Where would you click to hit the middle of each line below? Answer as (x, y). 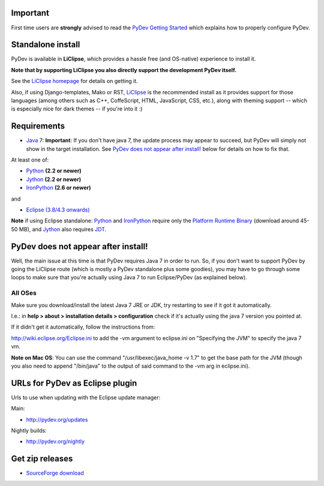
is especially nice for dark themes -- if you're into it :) (77, 109)
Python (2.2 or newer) (54, 171)
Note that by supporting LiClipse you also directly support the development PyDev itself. (124, 70)
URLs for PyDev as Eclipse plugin (74, 383)
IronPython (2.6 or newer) (58, 188)
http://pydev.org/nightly (55, 442)
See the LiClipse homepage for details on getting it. (74, 81)
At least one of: (30, 160)
